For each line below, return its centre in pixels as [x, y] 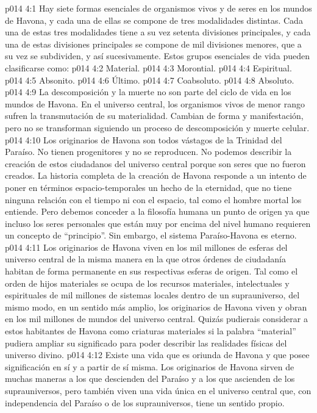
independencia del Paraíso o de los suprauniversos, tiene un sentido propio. [145, 402]
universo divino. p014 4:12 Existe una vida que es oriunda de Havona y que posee [157, 355]
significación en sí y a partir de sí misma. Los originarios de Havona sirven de [150, 366]
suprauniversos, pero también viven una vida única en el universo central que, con [158, 390]
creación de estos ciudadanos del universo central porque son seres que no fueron [155, 163]
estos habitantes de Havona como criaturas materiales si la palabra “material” [151, 331]
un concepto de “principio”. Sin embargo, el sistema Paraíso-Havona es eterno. [151, 235]
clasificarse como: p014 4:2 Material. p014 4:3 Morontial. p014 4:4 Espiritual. [148, 67]
